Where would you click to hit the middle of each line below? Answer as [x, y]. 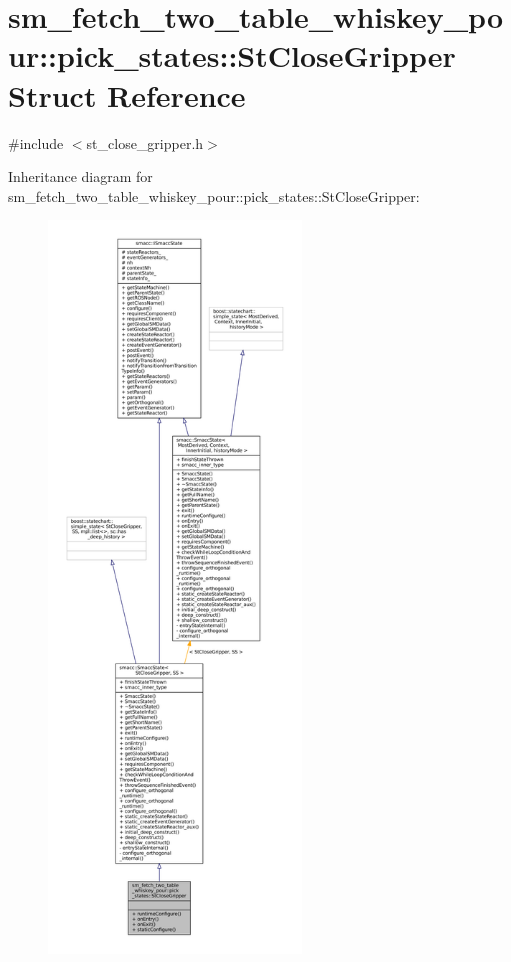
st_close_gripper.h [145, 142]
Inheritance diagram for [80, 176]
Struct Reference [127, 94]
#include [36, 142]
